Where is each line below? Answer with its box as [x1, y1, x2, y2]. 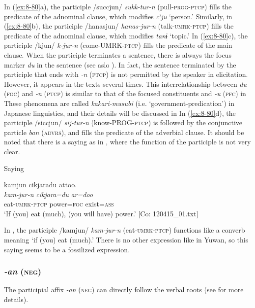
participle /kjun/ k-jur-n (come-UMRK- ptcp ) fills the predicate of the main [4, 40, 232, 50]
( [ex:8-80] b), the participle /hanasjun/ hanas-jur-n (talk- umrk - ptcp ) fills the [4, 21, 234, 31]
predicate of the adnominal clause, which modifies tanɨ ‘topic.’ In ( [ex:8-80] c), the [4, 30, 248, 40]
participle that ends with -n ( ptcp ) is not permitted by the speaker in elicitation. [4, 69, 248, 79]
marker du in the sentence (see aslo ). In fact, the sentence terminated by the [4, 59, 236, 69]
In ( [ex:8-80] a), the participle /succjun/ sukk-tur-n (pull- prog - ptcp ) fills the [4, 1, 232, 11]
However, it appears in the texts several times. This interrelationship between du [4, 78, 247, 89]
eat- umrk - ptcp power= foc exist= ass [4, 199, 114, 209]
